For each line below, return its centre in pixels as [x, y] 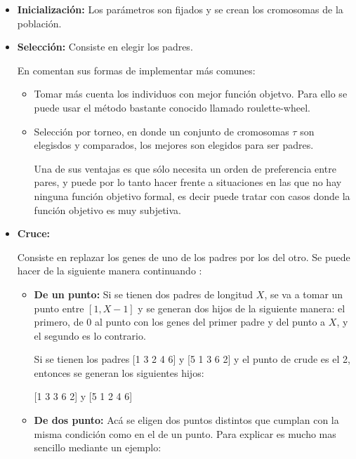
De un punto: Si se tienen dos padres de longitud [144, 294]
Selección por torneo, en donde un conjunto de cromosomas [161, 131]
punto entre [59, 308]
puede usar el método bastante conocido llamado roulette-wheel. [172, 107]
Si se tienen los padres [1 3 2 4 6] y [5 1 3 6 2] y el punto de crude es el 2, [192, 359]
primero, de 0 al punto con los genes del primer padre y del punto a [180, 322]
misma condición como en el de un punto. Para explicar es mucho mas [185, 433]
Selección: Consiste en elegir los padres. [105, 47]
